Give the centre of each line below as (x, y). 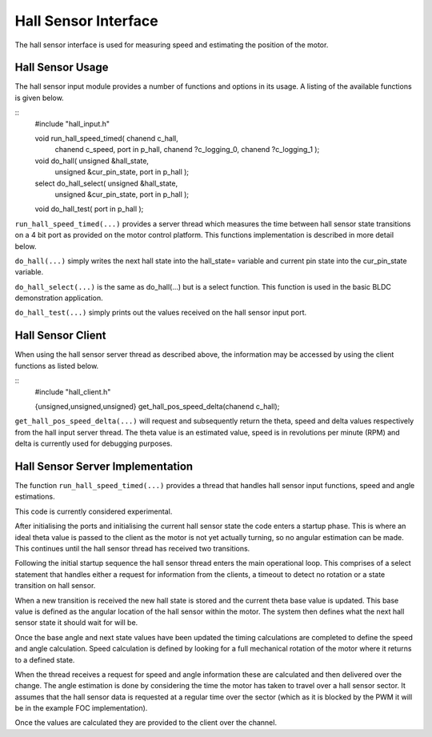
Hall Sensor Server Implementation (104, 466)
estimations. (35, 497)
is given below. (39, 98)
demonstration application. (59, 298)
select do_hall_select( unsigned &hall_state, (106, 183)
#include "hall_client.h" (73, 391)
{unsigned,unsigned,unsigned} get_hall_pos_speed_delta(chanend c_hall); (157, 406)
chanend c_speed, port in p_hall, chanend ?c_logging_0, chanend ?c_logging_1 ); (187, 150)
